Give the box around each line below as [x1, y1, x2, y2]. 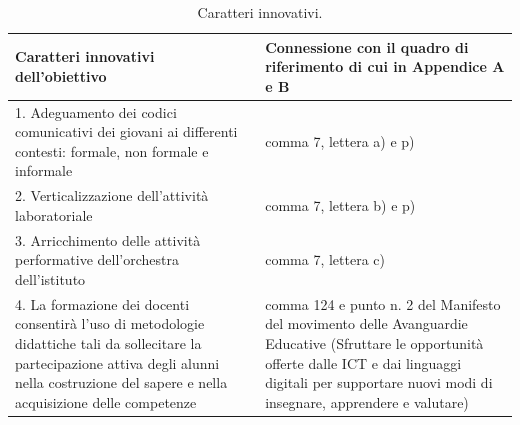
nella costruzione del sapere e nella [15, 372, 228, 393]
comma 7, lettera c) [265, 249, 385, 270]
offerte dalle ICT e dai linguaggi [265, 352, 462, 373]
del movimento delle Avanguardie [265, 313, 468, 334]
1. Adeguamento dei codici [15, 101, 177, 122]
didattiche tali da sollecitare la [15, 332, 202, 353]
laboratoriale [15, 204, 93, 225]
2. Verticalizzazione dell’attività [15, 185, 209, 206]
